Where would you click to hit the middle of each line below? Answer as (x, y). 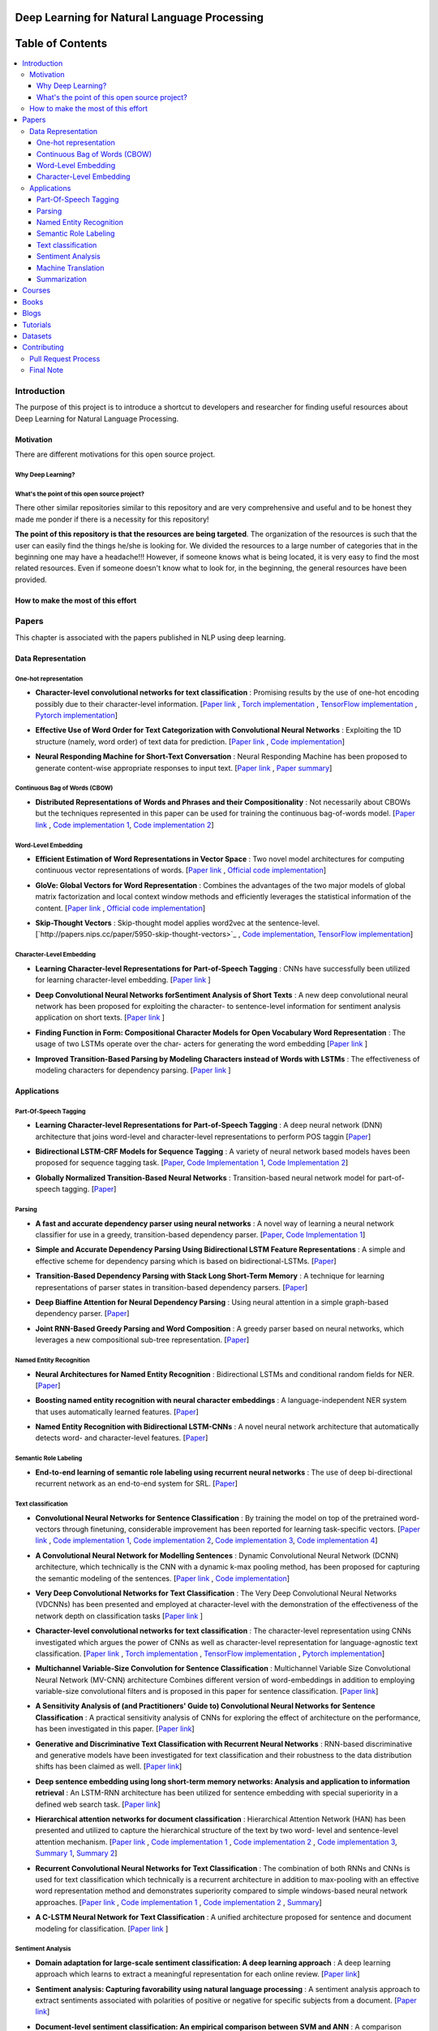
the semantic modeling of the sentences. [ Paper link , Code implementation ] (163, 1578)
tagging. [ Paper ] (89, 1189)
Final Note (47, 370)
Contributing (43, 347)
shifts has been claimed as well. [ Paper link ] (109, 1766)
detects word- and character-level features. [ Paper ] (122, 1438)
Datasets (37, 336)
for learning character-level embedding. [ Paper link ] (123, 980)
